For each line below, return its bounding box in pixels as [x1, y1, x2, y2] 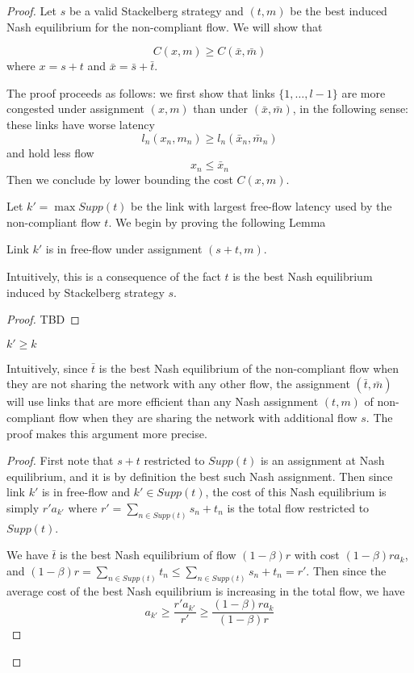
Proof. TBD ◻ [6, 311, 80, 328]
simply [6, 499, 40, 516]
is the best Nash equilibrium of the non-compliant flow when [98, 359, 399, 376]
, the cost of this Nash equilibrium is [205, 483, 387, 500]
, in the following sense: [292, 100, 409, 117]
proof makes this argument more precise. [6, 424, 207, 441]
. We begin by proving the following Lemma [108, 213, 326, 230]
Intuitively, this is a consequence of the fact [6, 267, 221, 284]
